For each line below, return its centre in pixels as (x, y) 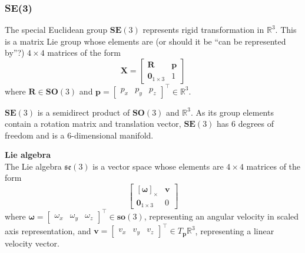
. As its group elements (232, 112)
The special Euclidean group (56, 30)
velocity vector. (32, 243)
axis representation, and (48, 230)
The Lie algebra (33, 166)
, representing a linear (235, 230)
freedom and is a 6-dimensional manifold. (79, 135)
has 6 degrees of (246, 124)
